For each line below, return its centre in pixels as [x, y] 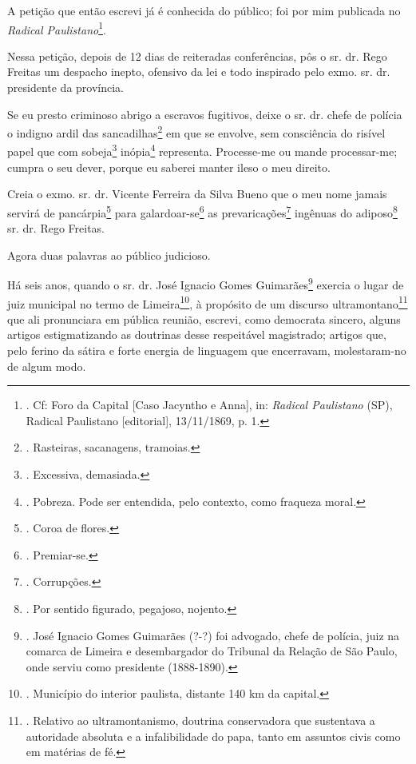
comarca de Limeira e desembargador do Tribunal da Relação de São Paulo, [212, 651]
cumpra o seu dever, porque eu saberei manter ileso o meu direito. [169, 167]
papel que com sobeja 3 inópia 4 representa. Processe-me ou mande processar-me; [202, 150]
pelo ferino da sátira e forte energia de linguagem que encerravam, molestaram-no [207, 350]
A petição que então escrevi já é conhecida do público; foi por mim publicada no [204, 10]
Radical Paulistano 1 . [57, 28]
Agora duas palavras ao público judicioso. [109, 255]
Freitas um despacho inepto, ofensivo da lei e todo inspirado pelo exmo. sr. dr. [199, 72]
